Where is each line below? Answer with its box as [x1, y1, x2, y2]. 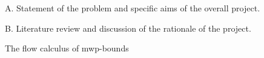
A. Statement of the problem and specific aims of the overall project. [5, 2, 260, 14]
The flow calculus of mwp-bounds [5, 42, 129, 54]
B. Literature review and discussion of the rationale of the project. [5, 22, 251, 34]
